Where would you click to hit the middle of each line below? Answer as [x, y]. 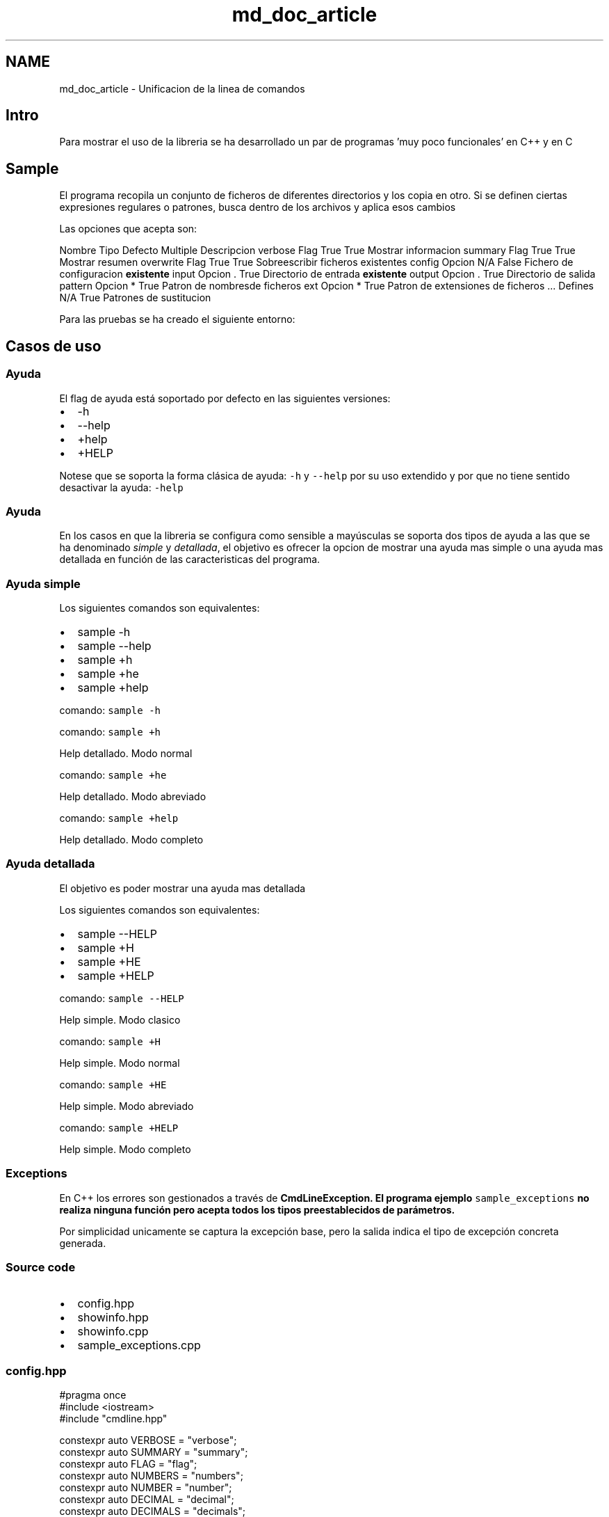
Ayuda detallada [50, 864]
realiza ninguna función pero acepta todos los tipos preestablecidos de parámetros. [257, 1209]
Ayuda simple [43, 583]
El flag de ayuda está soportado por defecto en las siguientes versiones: [225, 398]
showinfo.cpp [113, 1332]
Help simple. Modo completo [125, 1149]
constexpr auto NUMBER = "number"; [146, 1487]
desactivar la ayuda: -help [121, 487]
